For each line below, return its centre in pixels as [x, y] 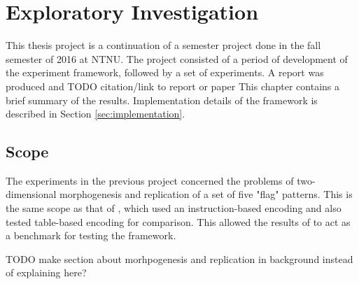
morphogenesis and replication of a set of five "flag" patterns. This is [206, 194]
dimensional [31, 194]
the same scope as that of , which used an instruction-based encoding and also [174, 208]
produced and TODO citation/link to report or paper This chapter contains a [173, 86]
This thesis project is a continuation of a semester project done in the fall [163, 45]
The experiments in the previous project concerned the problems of [150, 180]
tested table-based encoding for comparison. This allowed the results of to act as [178, 221]
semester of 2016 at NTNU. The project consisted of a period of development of [177, 58]
